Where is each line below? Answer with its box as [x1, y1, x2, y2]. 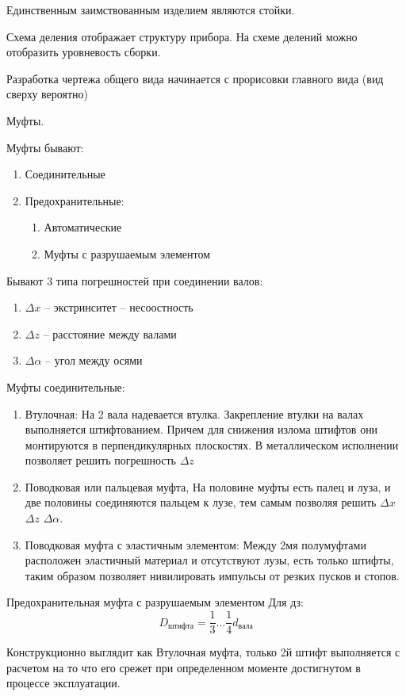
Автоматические [44, 219, 122, 235]
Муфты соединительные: [6, 378, 125, 395]
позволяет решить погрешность [25, 452, 177, 468]
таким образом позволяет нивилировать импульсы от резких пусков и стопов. [25, 567, 400, 583]
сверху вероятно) [6, 86, 89, 102]
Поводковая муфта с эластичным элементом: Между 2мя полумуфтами [25, 536, 366, 553]
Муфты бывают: [6, 139, 84, 155]
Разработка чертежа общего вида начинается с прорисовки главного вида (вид [6, 70, 384, 86]
